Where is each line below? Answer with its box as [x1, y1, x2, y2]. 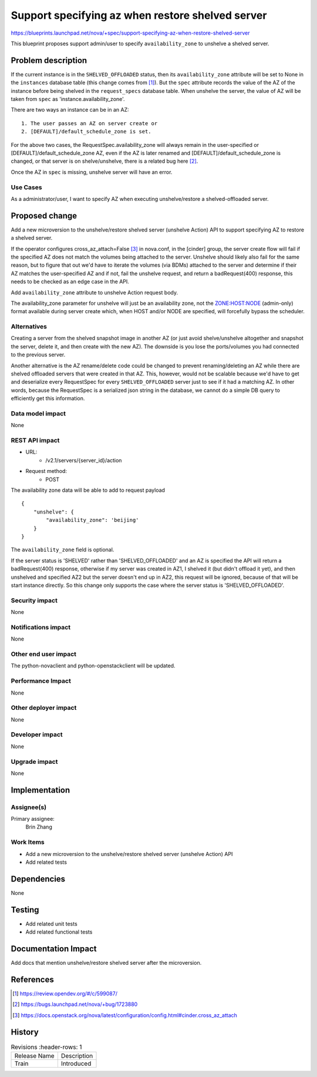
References [11, 974, 54, 984]
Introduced [60, 1059, 92, 1068]
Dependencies [11, 874, 66, 884]
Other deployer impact [11, 704, 77, 712]
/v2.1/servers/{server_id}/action [45, 457, 122, 464]
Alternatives [11, 323, 47, 331]
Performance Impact [11, 677, 72, 685]
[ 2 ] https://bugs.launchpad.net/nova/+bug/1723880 [12, 1001, 138, 1008]
